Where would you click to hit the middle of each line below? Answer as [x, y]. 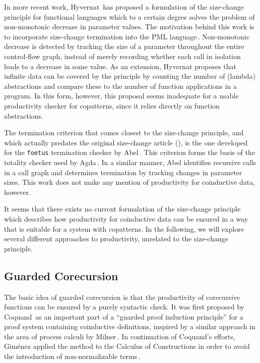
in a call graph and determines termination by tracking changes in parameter [123, 172]
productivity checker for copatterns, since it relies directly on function [112, 105]
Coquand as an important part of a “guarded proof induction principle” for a [124, 316]
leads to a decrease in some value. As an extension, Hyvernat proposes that [120, 66]
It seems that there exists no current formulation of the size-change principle [122, 209]
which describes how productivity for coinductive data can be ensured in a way [126, 218]
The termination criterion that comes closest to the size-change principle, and [124, 133]
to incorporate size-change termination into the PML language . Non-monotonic [127, 36]
